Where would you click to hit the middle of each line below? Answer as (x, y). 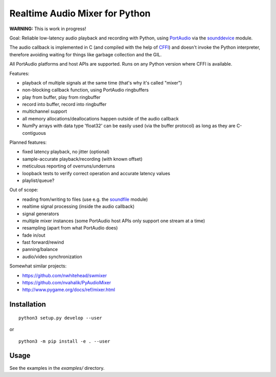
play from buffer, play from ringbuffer (61, 97)
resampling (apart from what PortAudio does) (70, 228)
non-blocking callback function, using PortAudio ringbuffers (86, 90)
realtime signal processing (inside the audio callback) (78, 206)
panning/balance (40, 249)
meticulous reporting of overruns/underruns (68, 166)
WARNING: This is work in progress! (48, 29)
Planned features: (28, 142)
